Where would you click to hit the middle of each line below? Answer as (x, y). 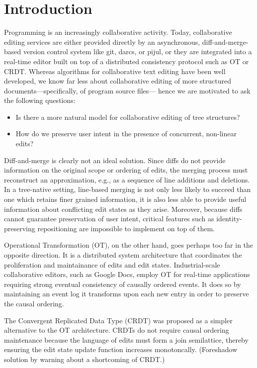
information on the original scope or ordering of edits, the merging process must (126, 170)
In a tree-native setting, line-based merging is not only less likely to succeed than (128, 189)
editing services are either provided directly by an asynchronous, (102, 42)
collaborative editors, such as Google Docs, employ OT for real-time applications (127, 274)
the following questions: (40, 100)
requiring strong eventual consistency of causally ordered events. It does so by (123, 284)
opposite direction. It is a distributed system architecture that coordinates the (123, 255)
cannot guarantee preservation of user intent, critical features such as (109, 219)
